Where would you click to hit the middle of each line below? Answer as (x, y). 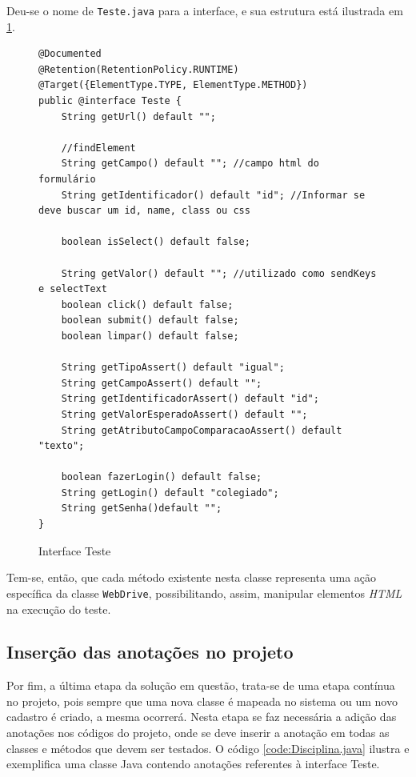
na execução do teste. (59, 609)
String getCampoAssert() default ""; (162, 383)
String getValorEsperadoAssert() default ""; (184, 414)
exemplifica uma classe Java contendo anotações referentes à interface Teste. (193, 764)
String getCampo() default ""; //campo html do (190, 164)
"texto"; (62, 446)
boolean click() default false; (147, 304)
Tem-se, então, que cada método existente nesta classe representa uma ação (192, 577)
